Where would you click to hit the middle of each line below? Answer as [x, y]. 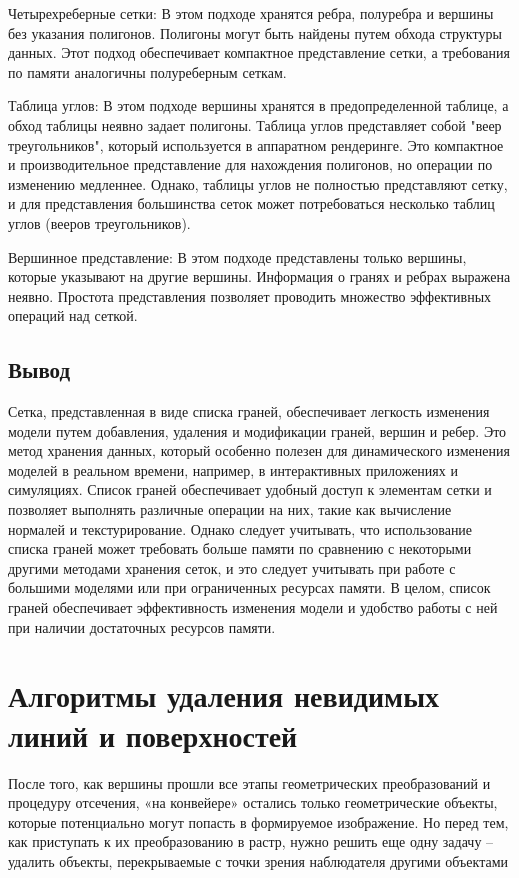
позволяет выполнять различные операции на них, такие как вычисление [230, 509]
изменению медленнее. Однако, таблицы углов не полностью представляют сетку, [258, 183]
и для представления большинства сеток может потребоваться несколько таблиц [251, 203]
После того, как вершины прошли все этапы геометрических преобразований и [249, 782]
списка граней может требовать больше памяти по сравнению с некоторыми [240, 548]
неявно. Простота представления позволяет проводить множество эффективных [250, 295]
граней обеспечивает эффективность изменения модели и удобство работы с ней [253, 607]
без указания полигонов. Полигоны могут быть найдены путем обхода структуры [255, 32]
